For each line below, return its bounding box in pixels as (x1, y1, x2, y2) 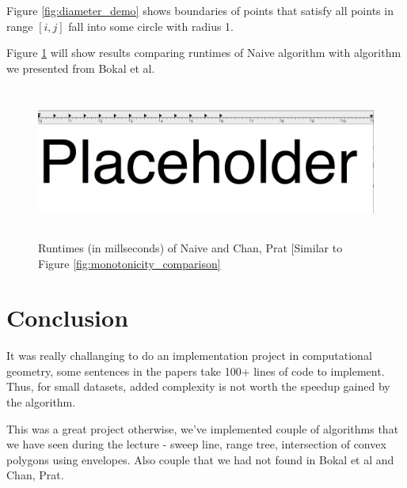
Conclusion (6, 301, 129, 334)
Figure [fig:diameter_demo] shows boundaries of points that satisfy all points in (6, 2, 394, 18)
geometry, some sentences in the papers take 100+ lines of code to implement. (6, 362, 385, 379)
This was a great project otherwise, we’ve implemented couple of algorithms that (6, 420, 399, 437)
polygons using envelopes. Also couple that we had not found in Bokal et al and (6, 451, 394, 467)
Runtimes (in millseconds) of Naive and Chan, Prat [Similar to (38, 239, 343, 255)
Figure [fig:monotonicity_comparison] (38, 255, 221, 271)
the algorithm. (6, 394, 76, 410)
